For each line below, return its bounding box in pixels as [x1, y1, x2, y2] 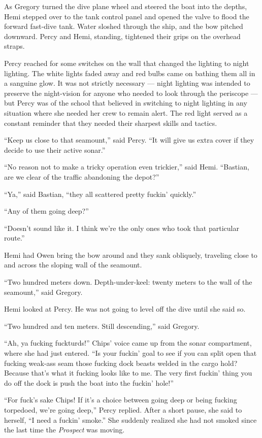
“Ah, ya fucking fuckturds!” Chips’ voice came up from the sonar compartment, [4, 338, 252, 348]
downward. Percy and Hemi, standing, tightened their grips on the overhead [4, 30, 241, 41]
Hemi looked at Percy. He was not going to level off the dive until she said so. [4, 304, 246, 314]
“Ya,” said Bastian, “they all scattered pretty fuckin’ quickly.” [4, 188, 196, 199]
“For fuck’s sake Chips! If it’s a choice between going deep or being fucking [4, 394, 237, 405]
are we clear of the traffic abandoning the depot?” [4, 171, 159, 182]
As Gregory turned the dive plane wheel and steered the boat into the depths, [4, 1, 247, 11]
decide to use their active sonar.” [4, 144, 106, 155]
